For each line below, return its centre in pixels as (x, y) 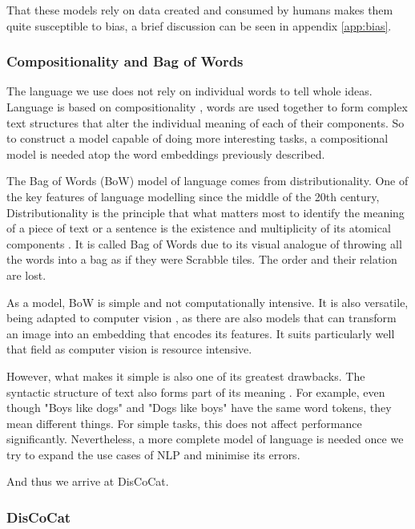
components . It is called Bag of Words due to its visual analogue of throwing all (204, 243)
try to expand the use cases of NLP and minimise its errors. (153, 454)
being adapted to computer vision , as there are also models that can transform (201, 318)
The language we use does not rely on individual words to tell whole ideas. (189, 91)
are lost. (26, 275)
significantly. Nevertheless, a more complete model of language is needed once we (205, 439)
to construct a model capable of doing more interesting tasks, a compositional (197, 138)
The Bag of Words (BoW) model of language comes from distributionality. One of (207, 181)
